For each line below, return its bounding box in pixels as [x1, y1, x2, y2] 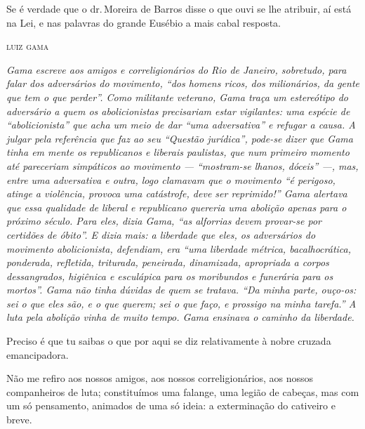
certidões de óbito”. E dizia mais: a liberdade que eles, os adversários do [6, 227, 316, 242]
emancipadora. [6, 347, 69, 362]
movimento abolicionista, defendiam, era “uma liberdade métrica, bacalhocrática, [6, 241, 352, 256]
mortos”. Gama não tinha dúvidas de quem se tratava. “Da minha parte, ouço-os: [6, 282, 357, 297]
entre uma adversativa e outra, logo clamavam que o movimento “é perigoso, [6, 172, 336, 187]
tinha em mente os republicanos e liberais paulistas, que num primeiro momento [6, 145, 350, 159]
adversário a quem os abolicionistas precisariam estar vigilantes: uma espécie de [6, 103, 350, 118]
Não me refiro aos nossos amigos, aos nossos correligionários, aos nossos [6, 371, 314, 385]
